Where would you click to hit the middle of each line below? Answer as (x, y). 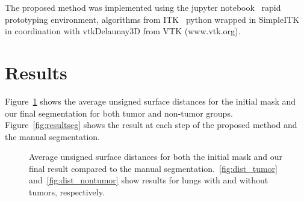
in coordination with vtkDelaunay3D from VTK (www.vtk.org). (123, 31)
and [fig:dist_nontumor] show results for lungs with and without (149, 180)
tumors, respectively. (67, 192)
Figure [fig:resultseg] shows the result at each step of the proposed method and (151, 125)
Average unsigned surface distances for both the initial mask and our (156, 157)
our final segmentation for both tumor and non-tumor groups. (119, 113)
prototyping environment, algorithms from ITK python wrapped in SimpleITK (152, 19)
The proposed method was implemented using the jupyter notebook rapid (143, 7)
